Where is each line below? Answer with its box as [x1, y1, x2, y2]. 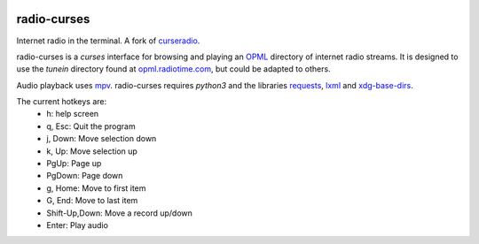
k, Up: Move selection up [46, 146, 137, 156]
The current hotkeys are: [16, 96, 106, 107]
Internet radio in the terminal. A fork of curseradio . [16, 35, 200, 46]
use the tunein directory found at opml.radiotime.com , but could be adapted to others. [16, 64, 332, 74]
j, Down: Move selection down [46, 133, 157, 144]
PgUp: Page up [46, 158, 102, 169]
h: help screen [46, 109, 99, 119]
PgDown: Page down [46, 171, 123, 181]
